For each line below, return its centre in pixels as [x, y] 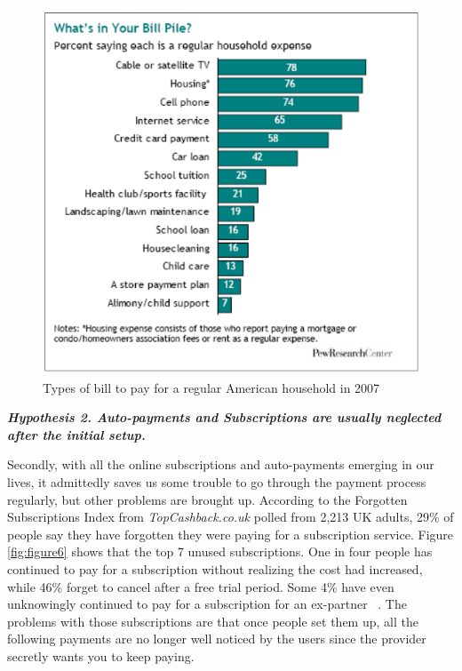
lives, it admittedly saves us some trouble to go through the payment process [217, 482]
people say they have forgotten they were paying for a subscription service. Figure [231, 534]
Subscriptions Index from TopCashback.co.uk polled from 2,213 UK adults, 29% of [231, 517]
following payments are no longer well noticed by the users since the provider [217, 639]
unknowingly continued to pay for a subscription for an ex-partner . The [207, 604]
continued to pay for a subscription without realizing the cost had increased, [215, 569]
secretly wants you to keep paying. [101, 656]
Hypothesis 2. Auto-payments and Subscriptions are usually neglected [224, 417]
